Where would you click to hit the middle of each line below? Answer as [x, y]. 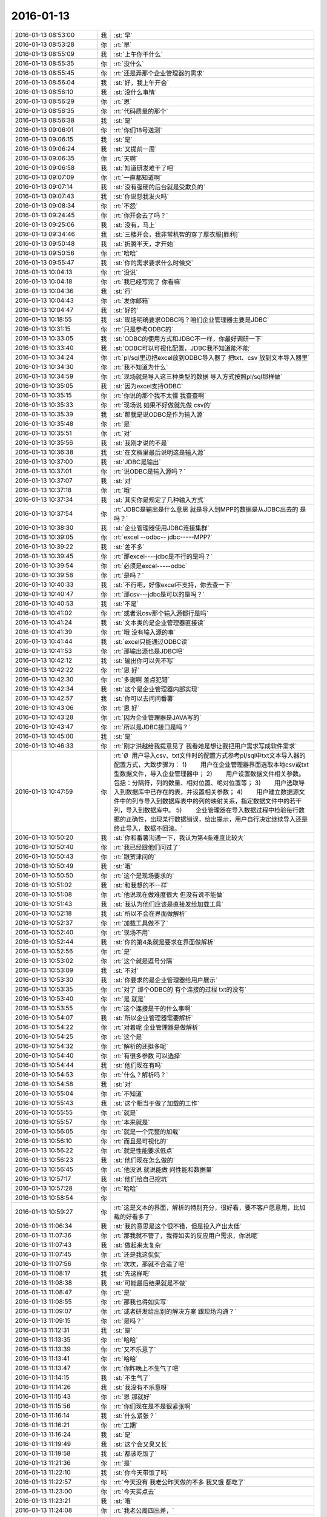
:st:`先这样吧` [132, 1273]
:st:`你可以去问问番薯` [144, 698]
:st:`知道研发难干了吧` [144, 168]
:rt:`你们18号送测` [138, 130]
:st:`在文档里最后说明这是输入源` [160, 452]
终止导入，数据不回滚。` [148, 828]
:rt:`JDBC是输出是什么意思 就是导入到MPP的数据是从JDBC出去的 [206, 509]
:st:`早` [123, 35]
